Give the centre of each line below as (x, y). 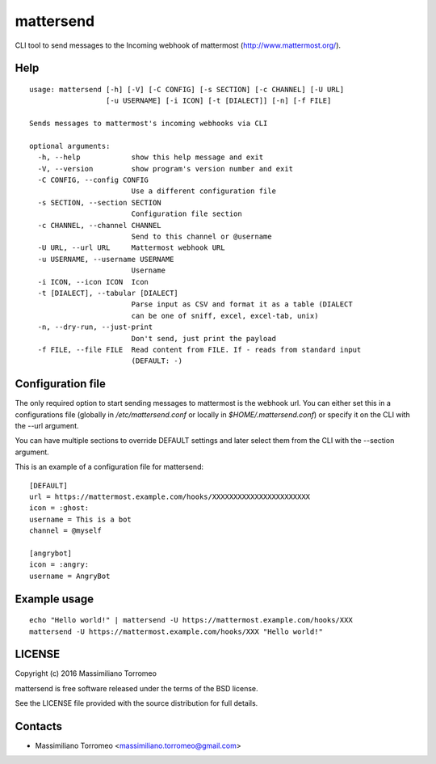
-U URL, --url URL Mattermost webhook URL (131, 248)
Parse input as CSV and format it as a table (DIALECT (242, 304)
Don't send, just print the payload (203, 338)
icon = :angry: (59, 565)
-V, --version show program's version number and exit (166, 169)
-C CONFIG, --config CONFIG (93, 180)
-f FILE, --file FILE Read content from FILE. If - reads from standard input (199, 349)
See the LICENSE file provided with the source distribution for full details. (136, 703)
